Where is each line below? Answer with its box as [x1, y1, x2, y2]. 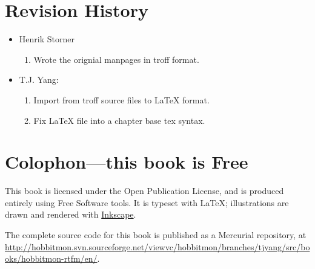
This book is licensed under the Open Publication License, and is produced [5, 184, 284, 197]
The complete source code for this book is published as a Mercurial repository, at [5, 228, 307, 241]
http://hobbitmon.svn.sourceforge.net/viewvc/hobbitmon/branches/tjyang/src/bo [5, 240, 310, 253]
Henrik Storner [19, 33, 75, 45]
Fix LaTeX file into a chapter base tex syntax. [33, 114, 205, 126]
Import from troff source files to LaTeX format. [33, 93, 210, 106]
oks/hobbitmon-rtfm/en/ [5, 252, 98, 265]
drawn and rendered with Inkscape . [5, 208, 136, 221]
